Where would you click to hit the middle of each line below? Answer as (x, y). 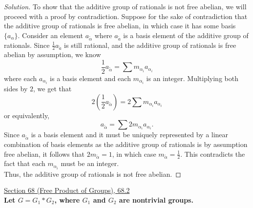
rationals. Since (27, 45)
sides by (16, 89)
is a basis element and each (90, 78)
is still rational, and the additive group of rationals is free (150, 45)
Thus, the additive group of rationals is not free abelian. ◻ (93, 174)
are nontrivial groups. (156, 199)
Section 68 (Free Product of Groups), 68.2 (67, 190)
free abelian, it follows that (44, 154)
